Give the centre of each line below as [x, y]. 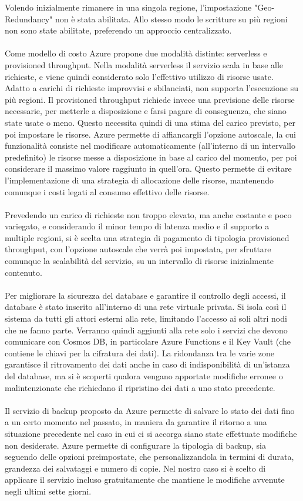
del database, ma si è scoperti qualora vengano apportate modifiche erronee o [144, 376]
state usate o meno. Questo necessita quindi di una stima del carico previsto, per [150, 122]
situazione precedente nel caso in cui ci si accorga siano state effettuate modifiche [151, 433]
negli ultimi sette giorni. [48, 491]
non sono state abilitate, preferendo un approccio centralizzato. [118, 30]
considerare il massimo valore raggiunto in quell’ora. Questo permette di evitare [148, 168]
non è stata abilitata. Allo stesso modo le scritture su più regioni [171, 19]
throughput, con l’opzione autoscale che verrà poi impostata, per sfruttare [138, 249]
